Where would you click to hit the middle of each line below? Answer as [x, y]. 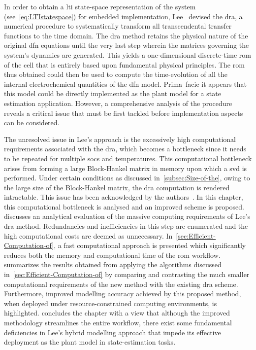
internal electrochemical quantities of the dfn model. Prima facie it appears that [125, 84]
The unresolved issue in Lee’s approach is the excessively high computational [120, 139]
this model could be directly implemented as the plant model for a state [112, 93]
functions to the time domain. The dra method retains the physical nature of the [126, 35]
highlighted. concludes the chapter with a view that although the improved [117, 313]
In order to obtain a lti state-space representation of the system [100, 6]
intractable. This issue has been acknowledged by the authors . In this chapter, [124, 197]
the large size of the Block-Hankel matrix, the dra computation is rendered [117, 187]
